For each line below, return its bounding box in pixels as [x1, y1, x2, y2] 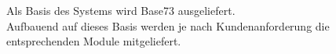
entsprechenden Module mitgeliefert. [6, 33, 181, 49]
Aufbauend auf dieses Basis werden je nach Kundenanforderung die [6, 17, 330, 34]
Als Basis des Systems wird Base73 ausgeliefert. [6, 2, 236, 18]
